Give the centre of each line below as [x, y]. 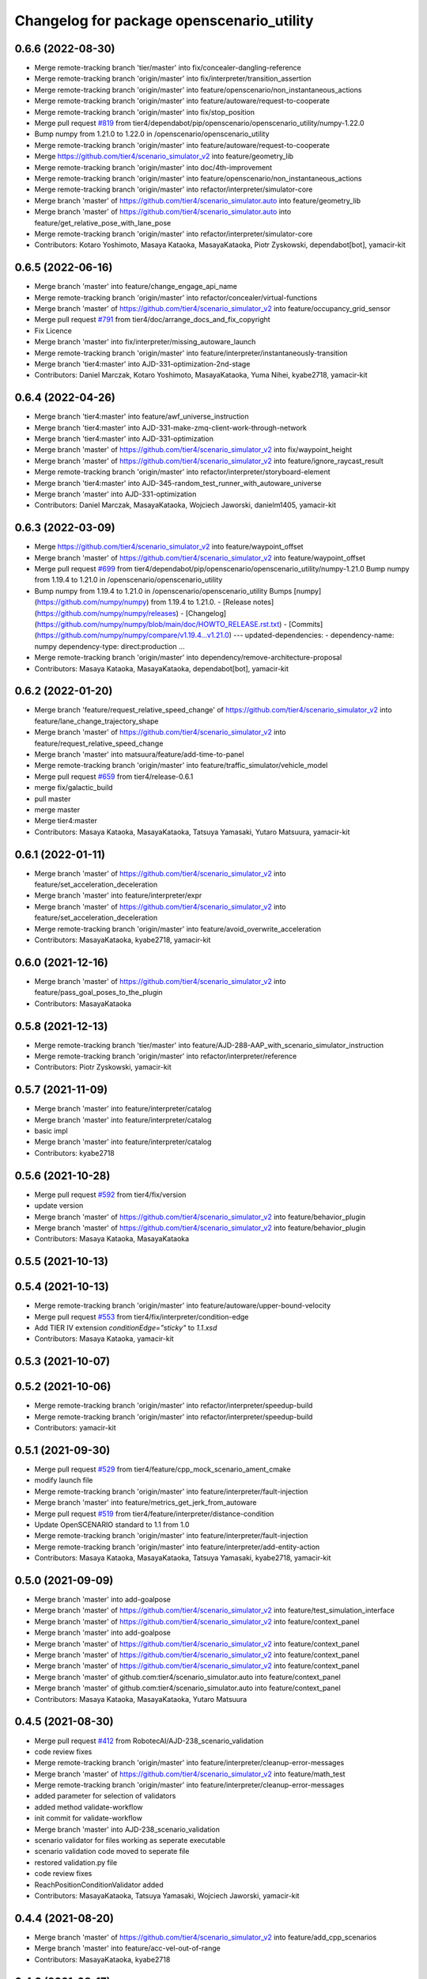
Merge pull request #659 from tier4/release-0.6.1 [114, 777]
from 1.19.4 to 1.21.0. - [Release [201, 602]
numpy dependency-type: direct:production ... [110, 646]
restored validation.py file [76, 1862]
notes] [264, 602]
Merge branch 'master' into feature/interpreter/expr [118, 895]
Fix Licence [53, 330]
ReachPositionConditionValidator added [99, 1885]
